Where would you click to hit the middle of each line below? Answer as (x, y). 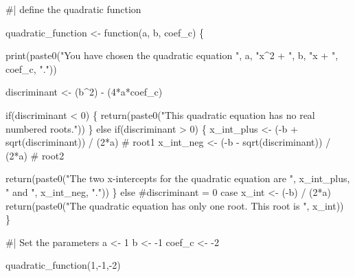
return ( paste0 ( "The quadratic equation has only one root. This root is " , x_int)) (175, 205)
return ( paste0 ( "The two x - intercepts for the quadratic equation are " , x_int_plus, (178, 178)
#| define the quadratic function (73, 9)
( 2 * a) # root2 (35, 155)
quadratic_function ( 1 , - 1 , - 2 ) (63, 265)
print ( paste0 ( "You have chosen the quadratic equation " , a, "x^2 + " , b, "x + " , (172, 55)
